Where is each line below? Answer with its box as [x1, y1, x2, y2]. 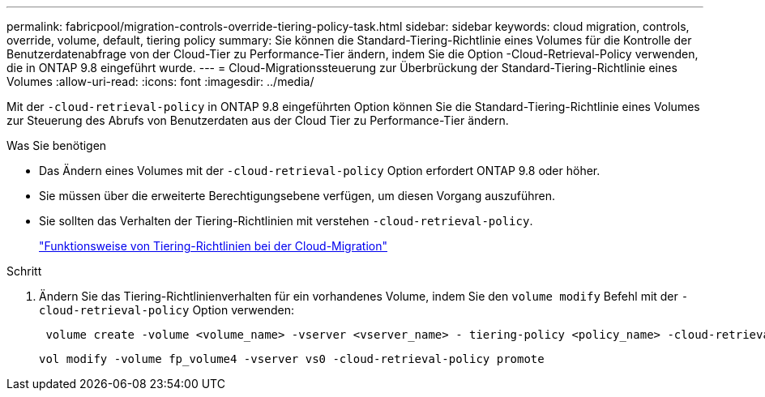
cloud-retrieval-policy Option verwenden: [39, 303, 295, 317]
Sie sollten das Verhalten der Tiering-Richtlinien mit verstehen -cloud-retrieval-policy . [39, 214, 533, 228]
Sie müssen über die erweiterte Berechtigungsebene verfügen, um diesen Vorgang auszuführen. [39, 189, 556, 203]
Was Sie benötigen [6, 139, 107, 152]
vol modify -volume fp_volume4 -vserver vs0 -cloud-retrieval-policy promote [39, 352, 545, 365]
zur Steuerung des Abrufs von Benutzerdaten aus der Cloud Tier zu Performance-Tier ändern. [6, 113, 509, 127]
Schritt [6, 264, 42, 278]
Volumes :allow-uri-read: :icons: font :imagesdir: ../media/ [6, 75, 314, 88]
